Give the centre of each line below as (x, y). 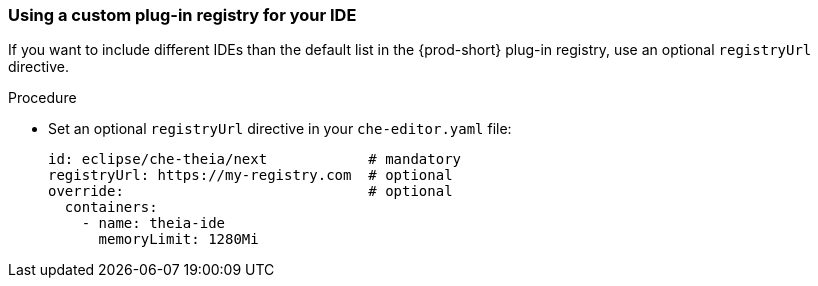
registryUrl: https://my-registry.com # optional (250, 175)
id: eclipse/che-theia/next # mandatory (255, 159)
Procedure (42, 98)
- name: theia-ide (153, 223)
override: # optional (250, 191)
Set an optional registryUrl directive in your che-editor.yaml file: (280, 129)
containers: (111, 207)
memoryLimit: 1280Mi (178, 239)
